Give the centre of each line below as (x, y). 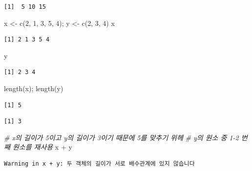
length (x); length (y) (34, 88)
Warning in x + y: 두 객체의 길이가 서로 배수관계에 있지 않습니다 (99, 163)
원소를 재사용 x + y (42, 147)
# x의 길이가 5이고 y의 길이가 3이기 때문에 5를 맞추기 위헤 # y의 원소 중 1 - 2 (121, 137)
